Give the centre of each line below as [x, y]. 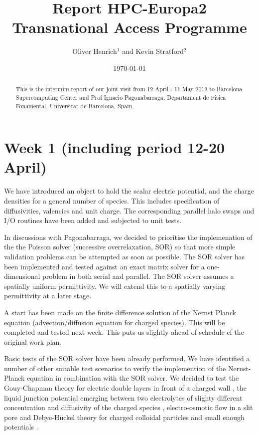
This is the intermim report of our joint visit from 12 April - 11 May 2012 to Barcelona [129, 89]
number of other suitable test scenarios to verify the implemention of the [115, 368]
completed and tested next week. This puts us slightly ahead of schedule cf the [124, 332]
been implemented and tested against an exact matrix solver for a [104, 266]
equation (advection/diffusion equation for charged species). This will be [115, 322]
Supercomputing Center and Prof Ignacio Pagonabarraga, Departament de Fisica [121, 97]
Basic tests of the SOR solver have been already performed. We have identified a [127, 358]
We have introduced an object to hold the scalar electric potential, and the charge [129, 191]
